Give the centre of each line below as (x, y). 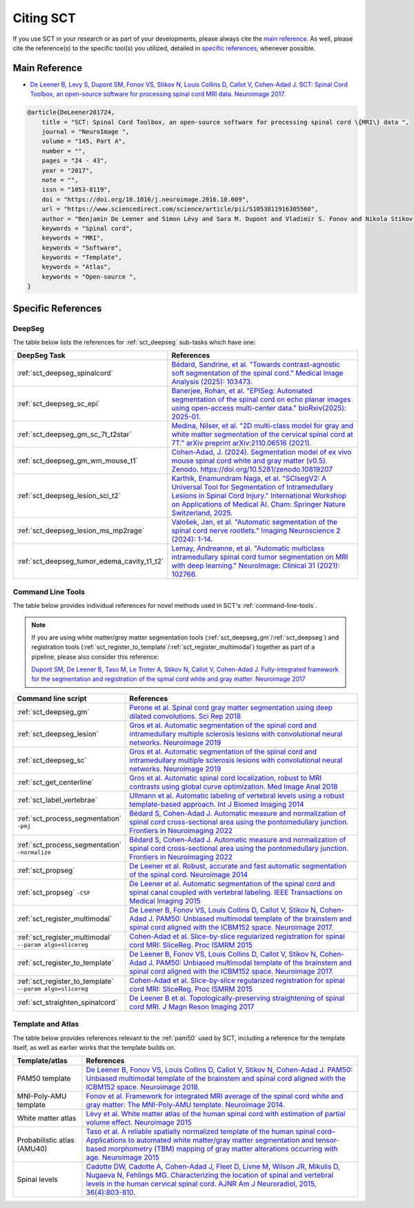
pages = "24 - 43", (75, 161)
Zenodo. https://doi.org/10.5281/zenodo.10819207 (252, 470)
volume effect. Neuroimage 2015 (139, 1122)
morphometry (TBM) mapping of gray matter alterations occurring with (223, 1149)
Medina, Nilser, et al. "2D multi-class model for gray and (263, 426)
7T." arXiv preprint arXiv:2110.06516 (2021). (241, 443)
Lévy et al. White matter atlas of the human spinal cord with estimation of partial (216, 1114)
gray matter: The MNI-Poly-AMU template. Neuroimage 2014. (185, 1105)
